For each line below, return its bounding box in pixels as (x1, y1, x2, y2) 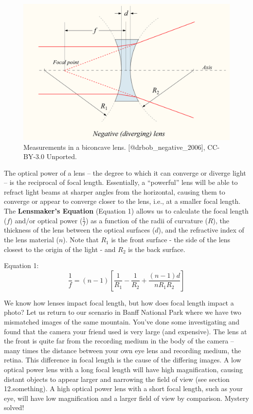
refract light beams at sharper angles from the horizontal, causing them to (4, 186, 225, 197)
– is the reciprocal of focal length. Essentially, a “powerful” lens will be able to (4, 177, 238, 187)
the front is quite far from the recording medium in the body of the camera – (4, 336, 234, 346)
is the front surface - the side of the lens (111, 234, 231, 245)
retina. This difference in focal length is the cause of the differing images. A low (4, 355, 241, 365)
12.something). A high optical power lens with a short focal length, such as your (4, 383, 243, 394)
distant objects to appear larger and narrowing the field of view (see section (4, 374, 230, 384)
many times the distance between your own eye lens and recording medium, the (4, 345, 241, 355)
